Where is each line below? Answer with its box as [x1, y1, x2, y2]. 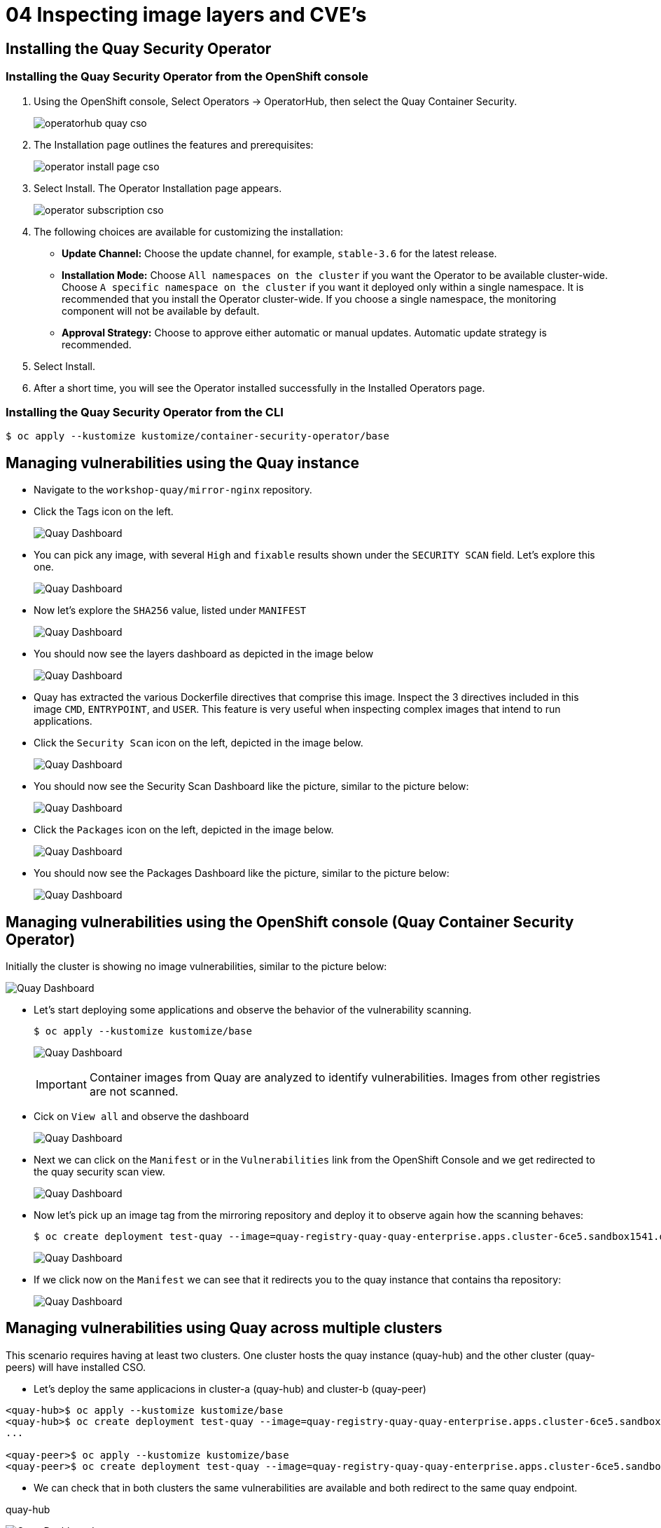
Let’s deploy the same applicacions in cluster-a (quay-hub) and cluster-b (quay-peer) [34, 1382, 426, 1395]
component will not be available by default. [62, 304, 260, 317]
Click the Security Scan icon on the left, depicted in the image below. [34, 737, 363, 749]
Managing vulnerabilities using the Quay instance [6, 453, 360, 472]
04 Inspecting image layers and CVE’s [6, 3, 367, 27]
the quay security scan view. [34, 1165, 165, 1178]
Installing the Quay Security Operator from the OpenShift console [6, 69, 368, 84]
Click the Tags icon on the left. [34, 505, 174, 518]
